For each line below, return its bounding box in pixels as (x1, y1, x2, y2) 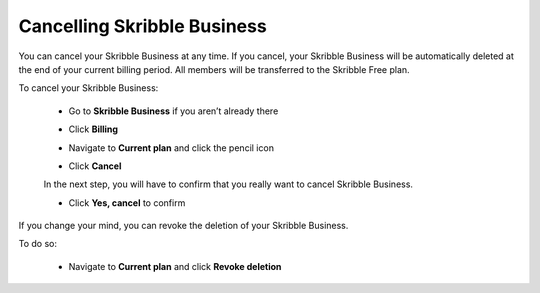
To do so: (18, 238, 57, 250)
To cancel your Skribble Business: (18, 82, 159, 94)
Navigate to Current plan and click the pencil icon (68, 141, 275, 154)
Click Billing (68, 123, 119, 135)
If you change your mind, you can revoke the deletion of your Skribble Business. (18, 220, 349, 232)
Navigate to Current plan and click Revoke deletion (68, 260, 282, 272)
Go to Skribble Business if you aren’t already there (68, 105, 279, 117)
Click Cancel (68, 160, 122, 172)
